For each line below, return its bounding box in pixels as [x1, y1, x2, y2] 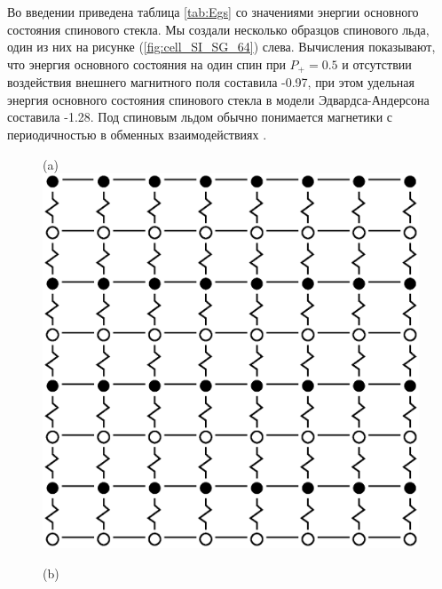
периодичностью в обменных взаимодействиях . [7, 125, 267, 144]
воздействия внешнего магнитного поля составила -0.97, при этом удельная [7, 73, 414, 92]
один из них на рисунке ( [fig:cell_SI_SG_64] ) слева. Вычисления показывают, [7, 37, 436, 56]
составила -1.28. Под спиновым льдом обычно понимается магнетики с [7, 107, 393, 126]
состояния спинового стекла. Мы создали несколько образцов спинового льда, [7, 20, 430, 38]
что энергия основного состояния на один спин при [7, 54, 286, 73]
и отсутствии [342, 54, 412, 73]
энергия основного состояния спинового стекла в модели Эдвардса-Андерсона [7, 90, 430, 108]
